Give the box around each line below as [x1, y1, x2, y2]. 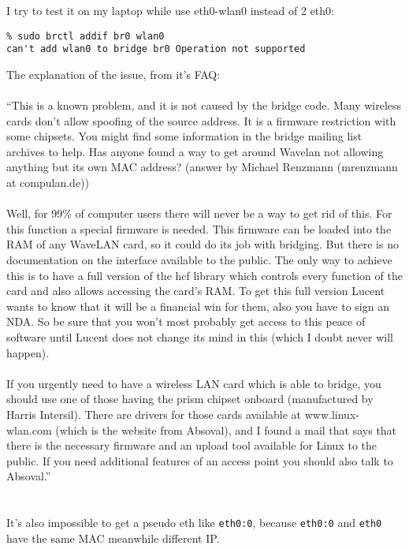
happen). [6, 344, 50, 360]
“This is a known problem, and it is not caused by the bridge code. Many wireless [6, 97, 402, 114]
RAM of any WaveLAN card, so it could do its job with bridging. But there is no [6, 236, 399, 252]
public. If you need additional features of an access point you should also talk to [6, 452, 393, 469]
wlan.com [6, 421, 52, 438]
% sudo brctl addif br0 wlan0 [6, 30, 165, 42]
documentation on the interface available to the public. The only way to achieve [6, 252, 392, 268]
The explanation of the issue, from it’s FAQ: [6, 65, 221, 82]
